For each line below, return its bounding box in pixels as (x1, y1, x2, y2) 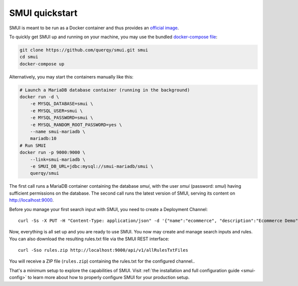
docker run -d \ (19, 94, 60, 100)
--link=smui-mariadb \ (30, 156, 85, 162)
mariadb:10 (30, 136, 57, 142)
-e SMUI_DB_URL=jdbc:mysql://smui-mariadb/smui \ (30, 163, 153, 169)
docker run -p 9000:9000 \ (19, 149, 85, 155)
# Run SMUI (19, 143, 46, 148)
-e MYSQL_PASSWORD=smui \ (30, 115, 93, 121)
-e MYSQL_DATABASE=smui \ (30, 101, 93, 107)
